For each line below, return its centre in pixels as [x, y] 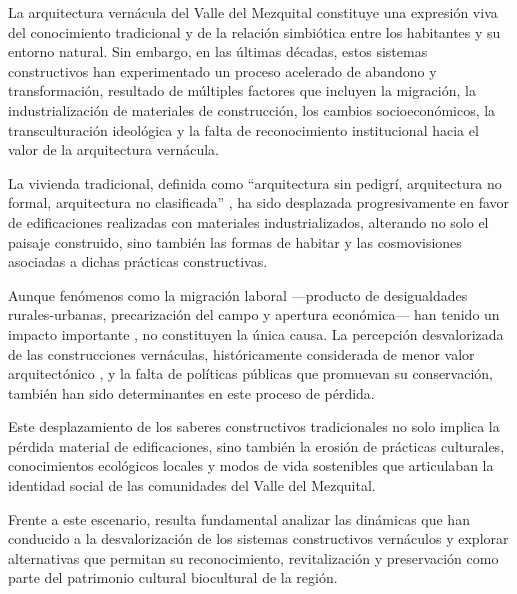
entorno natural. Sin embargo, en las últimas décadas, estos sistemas [218, 51]
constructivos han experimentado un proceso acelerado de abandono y [222, 70]
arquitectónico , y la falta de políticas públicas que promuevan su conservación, [250, 373]
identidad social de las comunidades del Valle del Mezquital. [192, 485]
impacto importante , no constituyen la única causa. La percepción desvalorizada [256, 333]
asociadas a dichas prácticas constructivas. [138, 261]
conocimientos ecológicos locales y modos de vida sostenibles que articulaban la [251, 465]
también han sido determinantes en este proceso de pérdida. [191, 392]
